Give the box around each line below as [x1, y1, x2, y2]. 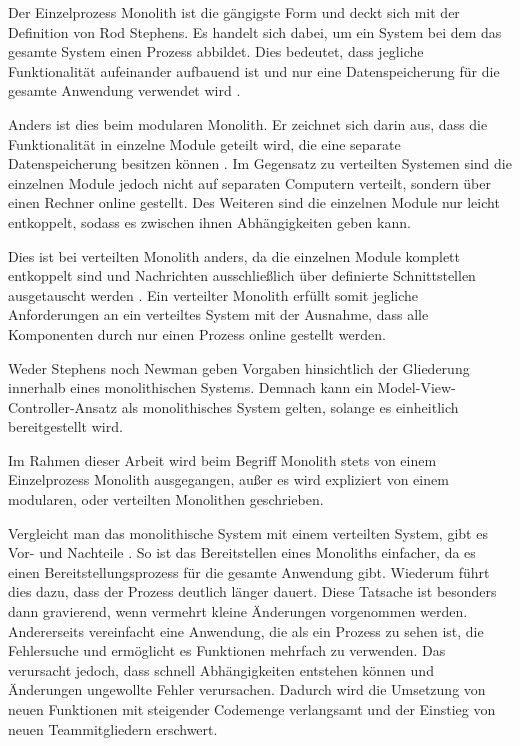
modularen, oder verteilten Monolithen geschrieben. [8, 489, 324, 510]
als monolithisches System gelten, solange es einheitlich [121, 396, 459, 417]
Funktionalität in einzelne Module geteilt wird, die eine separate [8, 133, 401, 154]
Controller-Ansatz [8, 396, 118, 417]
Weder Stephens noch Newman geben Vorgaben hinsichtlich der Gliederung [8, 357, 470, 378]
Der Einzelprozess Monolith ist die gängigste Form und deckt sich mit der [8, 2, 460, 22]
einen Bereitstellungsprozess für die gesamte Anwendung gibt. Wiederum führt [8, 561, 490, 582]
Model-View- [377, 377, 456, 398]
